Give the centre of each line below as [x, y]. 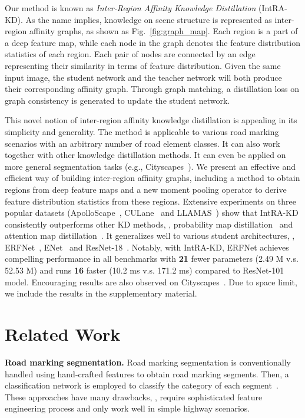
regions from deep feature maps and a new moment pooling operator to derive [146, 189]
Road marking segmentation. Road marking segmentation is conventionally [148, 362]
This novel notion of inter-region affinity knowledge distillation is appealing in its [151, 120]
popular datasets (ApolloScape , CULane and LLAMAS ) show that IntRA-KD [152, 213]
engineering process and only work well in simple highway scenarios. [127, 408]
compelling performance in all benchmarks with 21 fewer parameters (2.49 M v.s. [152, 259]
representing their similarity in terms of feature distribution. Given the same [143, 65]
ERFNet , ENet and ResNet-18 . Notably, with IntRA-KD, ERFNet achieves [147, 247]
